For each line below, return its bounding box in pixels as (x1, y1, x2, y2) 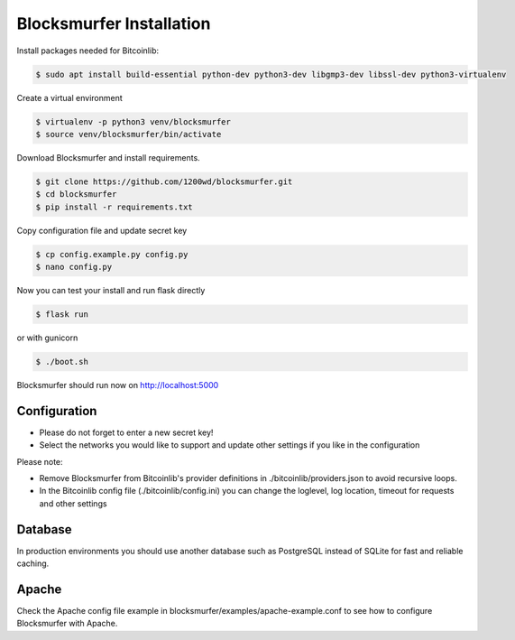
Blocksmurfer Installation (16, 14, 211, 33)
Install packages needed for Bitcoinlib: (16, 45, 160, 56)
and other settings (39, 497, 107, 509)
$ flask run (35, 309, 89, 320)
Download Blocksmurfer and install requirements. (16, 152, 200, 162)
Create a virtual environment (16, 92, 124, 103)
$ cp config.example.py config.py (35, 249, 189, 259)
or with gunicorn (16, 332, 78, 343)
